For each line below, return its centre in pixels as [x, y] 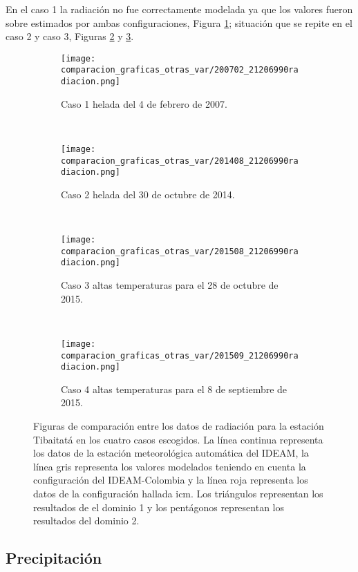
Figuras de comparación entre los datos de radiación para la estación [179, 426]
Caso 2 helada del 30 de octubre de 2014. [148, 194]
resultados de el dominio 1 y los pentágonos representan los [159, 507]
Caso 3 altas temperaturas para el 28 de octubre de [170, 285]
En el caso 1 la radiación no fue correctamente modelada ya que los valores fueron [179, 9]
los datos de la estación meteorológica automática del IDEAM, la [171, 453]
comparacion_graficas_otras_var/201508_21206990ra [180, 251]
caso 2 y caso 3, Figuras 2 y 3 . [70, 36]
